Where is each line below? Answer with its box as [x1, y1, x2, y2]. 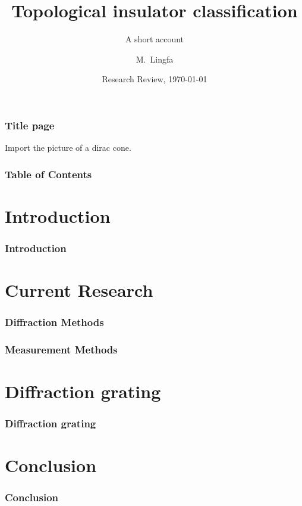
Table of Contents [5, 166, 92, 181]
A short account [125, 33, 184, 45]
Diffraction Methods [5, 315, 104, 330]
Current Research [5, 278, 153, 302]
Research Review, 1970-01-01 [102, 73, 207, 85]
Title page [5, 117, 55, 132]
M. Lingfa [136, 52, 174, 65]
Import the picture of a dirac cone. [5, 141, 131, 154]
